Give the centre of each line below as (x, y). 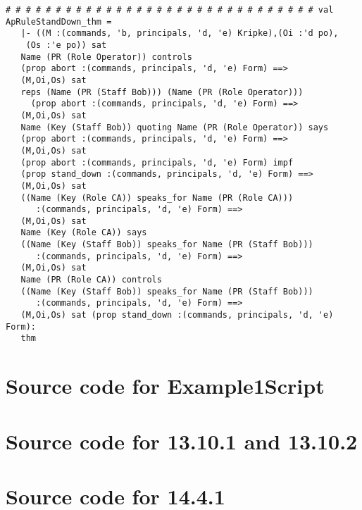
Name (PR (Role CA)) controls (91, 280)
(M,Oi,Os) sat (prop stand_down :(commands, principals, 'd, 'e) (177, 315)
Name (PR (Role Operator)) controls (106, 57)
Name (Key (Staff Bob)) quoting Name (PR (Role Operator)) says (175, 127)
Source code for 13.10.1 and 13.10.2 (182, 441)
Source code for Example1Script (165, 386)
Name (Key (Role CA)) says (84, 233)
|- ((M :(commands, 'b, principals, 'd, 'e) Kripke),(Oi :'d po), (180, 33)
